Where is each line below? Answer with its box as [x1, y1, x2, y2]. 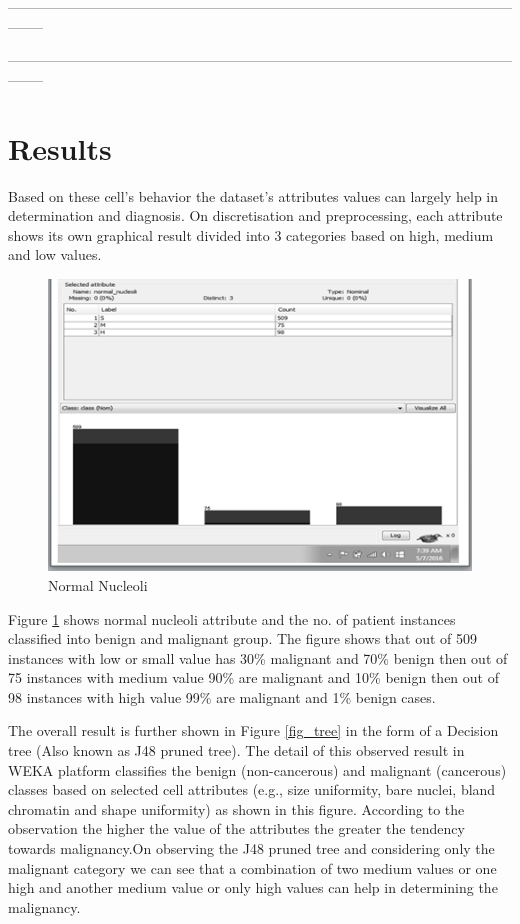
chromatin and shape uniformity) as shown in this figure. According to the [8, 798, 465, 819]
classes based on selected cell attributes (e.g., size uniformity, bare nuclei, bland [8, 779, 496, 800]
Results [8, 127, 112, 168]
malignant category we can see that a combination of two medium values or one [8, 857, 497, 878]
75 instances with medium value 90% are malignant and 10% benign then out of [8, 667, 499, 688]
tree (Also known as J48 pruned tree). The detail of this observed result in [8, 740, 465, 761]
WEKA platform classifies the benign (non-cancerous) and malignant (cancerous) [8, 759, 507, 780]
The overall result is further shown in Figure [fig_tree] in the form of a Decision [8, 720, 499, 741]
